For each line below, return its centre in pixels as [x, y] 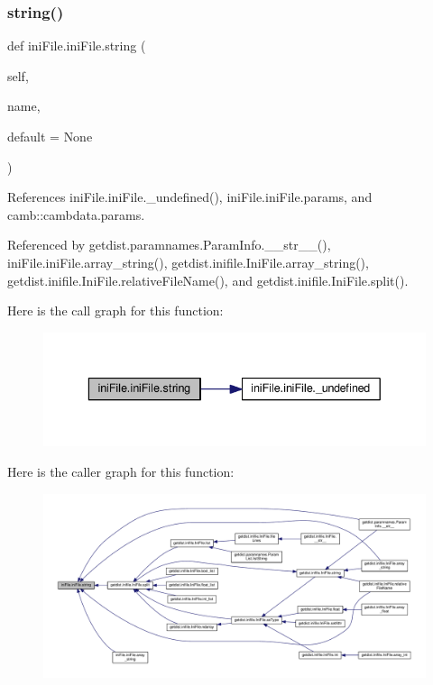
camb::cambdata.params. [76, 214]
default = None [50, 136]
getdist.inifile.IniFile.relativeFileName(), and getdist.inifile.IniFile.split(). [208, 280]
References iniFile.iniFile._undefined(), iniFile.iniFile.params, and [190, 197]
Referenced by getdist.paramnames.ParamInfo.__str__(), [169, 245]
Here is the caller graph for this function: [121, 471]
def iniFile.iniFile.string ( [77, 46]
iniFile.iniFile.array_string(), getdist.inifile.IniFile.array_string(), [188, 262]
